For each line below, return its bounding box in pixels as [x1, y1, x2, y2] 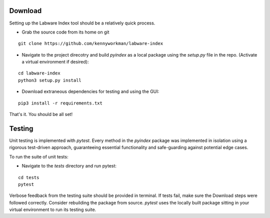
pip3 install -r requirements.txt [18, 100, 102, 106]
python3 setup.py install [18, 77, 82, 83]
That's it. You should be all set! [9, 111, 72, 117]
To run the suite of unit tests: [9, 153, 68, 159]
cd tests [18, 174, 39, 180]
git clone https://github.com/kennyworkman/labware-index [18, 40, 163, 46]
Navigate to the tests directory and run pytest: [21, 163, 117, 169]
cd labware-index [18, 70, 60, 76]
